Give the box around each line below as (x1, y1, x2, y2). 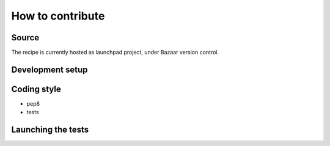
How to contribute (11, 9, 105, 23)
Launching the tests (11, 125, 89, 135)
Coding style (11, 84, 61, 94)
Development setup (11, 64, 88, 75)
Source (11, 32, 40, 43)
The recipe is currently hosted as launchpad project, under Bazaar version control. (11, 49, 219, 56)
